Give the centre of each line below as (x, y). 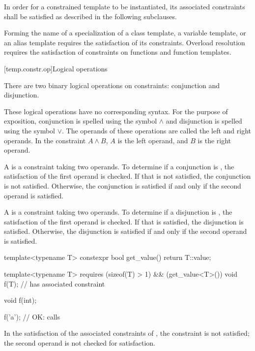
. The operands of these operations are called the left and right (156, 130)
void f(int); (20, 300)
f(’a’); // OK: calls (32, 316)
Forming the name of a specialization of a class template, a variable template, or (125, 33)
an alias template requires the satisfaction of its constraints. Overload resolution (125, 42)
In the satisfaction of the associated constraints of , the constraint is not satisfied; (127, 333)
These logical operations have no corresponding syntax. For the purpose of (116, 111)
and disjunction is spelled (204, 121)
